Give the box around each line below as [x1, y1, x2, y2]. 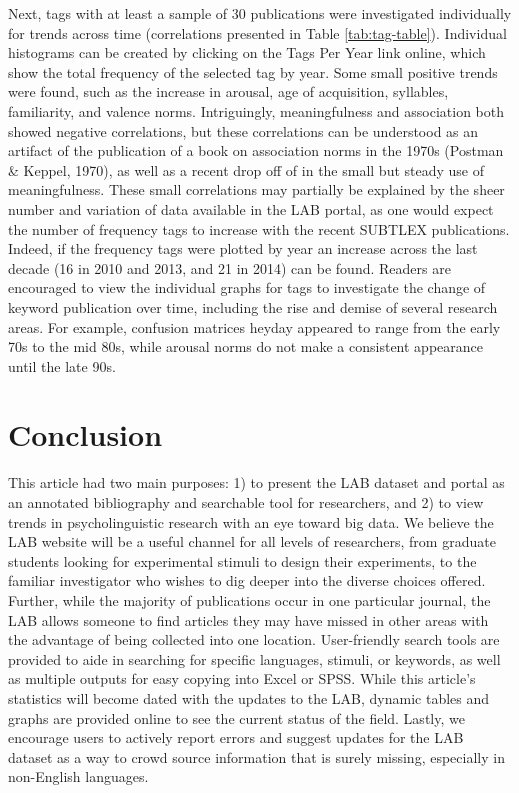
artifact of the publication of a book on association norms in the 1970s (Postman [8, 140, 504, 161]
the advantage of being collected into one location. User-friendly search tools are [8, 629, 500, 650]
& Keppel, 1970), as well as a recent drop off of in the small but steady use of [8, 159, 485, 180]
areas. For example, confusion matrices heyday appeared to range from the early [8, 316, 501, 337]
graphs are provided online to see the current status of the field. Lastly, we [8, 707, 465, 728]
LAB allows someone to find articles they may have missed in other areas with [8, 609, 489, 630]
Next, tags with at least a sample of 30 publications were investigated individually [8, 3, 512, 23]
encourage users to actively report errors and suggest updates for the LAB [8, 727, 464, 748]
